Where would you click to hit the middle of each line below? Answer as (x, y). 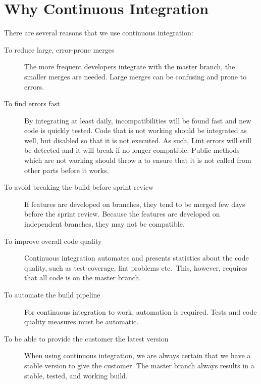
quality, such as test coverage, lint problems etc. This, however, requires (136, 267)
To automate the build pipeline (52, 294)
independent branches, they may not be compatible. (105, 224)
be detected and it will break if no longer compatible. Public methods (132, 150)
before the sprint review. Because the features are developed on (122, 214)
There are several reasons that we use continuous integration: (99, 33)
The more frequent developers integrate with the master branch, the (130, 67)
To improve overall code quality (53, 241)
